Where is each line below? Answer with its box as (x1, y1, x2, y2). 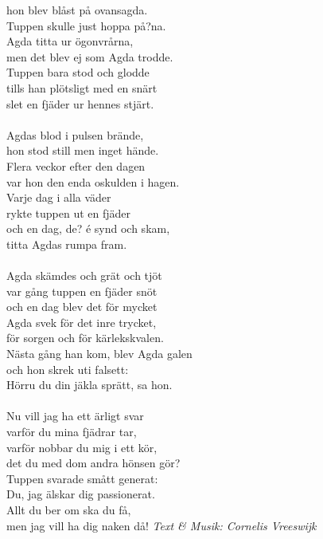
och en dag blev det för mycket (6, 298, 158, 315)
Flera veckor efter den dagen (6, 157, 146, 174)
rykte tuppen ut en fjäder (6, 204, 131, 221)
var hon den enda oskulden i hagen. (6, 173, 180, 190)
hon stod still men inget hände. (6, 142, 159, 159)
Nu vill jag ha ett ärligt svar (6, 407, 144, 424)
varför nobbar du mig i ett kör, (6, 439, 158, 455)
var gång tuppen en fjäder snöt (6, 282, 158, 299)
